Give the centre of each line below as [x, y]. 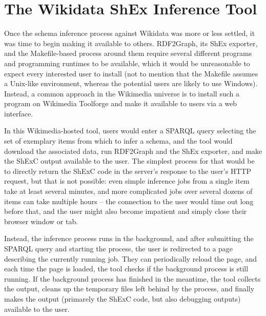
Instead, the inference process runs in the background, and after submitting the [129, 238]
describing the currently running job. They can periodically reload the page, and [131, 258]
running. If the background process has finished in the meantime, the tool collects [132, 278]
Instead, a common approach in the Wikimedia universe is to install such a [122, 93]
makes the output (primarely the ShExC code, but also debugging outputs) [122, 298]
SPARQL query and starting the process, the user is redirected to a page [119, 248]
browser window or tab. [41, 221]
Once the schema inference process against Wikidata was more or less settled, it [130, 33]
